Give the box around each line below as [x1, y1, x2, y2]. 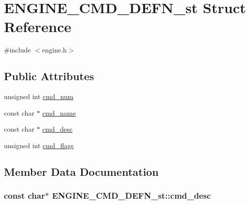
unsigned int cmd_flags [4, 140, 74, 150]
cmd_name [42, 107, 76, 118]
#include [4, 45, 31, 55]
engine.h [42, 45, 67, 55]
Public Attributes [4, 68, 94, 84]
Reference [4, 17, 71, 36]
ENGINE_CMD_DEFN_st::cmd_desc [52, 189, 211, 202]
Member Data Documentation [4, 164, 159, 179]
